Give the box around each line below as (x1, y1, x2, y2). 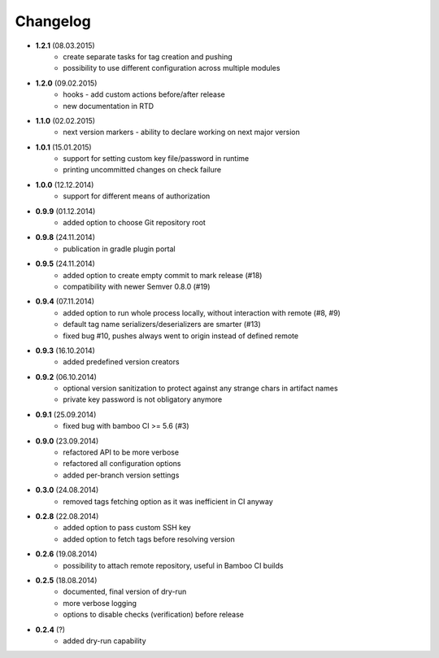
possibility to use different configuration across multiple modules (63, 63, 280, 73)
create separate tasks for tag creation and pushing (63, 51, 233, 61)
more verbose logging (63, 598, 137, 608)
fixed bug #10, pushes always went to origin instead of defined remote (63, 330, 299, 341)
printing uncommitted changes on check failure (63, 165, 222, 175)
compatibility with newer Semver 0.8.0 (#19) (63, 281, 211, 291)
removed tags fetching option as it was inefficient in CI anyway (63, 496, 274, 506)
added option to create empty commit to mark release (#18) (63, 270, 263, 280)
